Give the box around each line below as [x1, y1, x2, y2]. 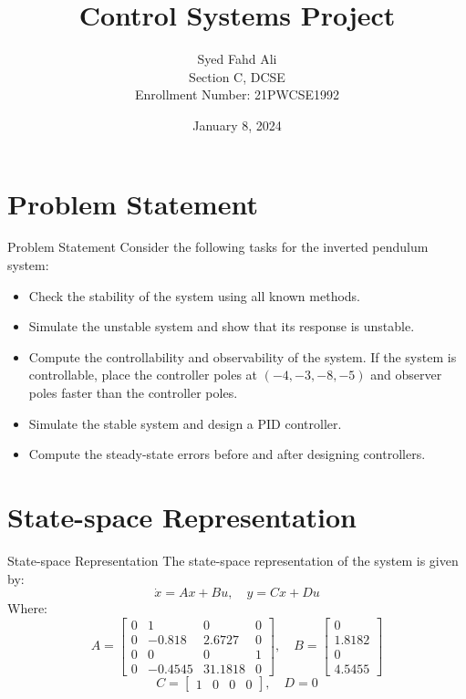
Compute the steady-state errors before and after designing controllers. [28, 444, 426, 464]
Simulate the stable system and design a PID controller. [28, 413, 342, 433]
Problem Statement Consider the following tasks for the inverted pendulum [7, 237, 429, 256]
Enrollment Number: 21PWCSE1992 [135, 85, 339, 104]
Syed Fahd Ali [197, 49, 277, 68]
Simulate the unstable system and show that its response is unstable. [28, 317, 415, 336]
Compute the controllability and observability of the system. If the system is [28, 347, 457, 366]
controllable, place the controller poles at [28, 365, 258, 384]
